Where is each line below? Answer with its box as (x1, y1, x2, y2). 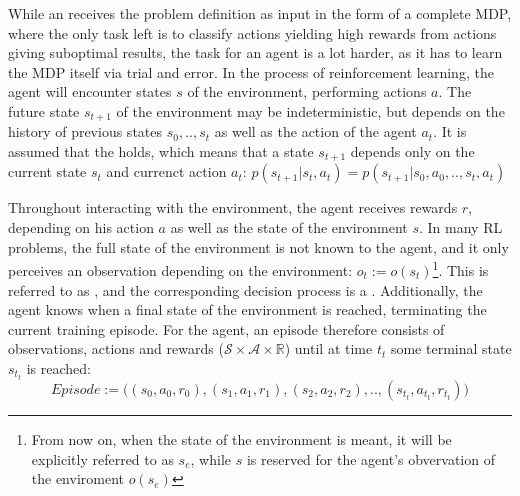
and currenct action (106, 161, 227, 182)
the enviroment (31, 468, 125, 489)
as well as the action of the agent (214, 121, 417, 142)
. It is (433, 121, 467, 142)
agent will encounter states (8, 81, 172, 102)
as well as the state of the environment (170, 217, 408, 238)
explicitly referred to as (31, 448, 174, 469)
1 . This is (432, 257, 489, 280)
